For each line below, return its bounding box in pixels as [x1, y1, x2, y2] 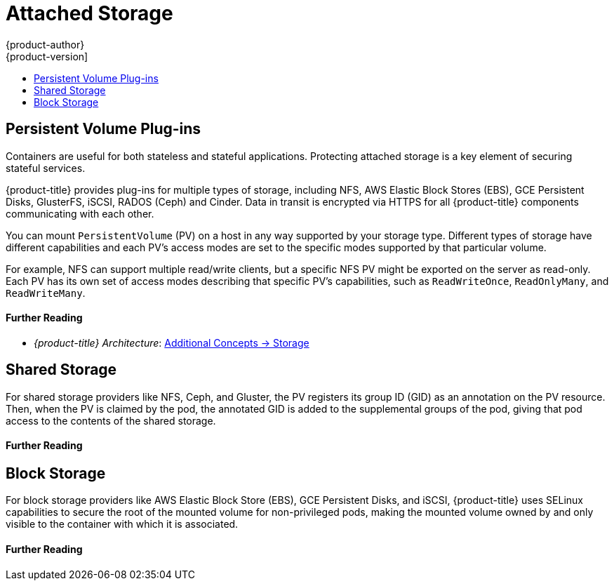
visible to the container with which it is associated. [6, 518, 239, 531]
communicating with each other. [6, 207, 154, 220]
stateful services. [6, 161, 86, 174]
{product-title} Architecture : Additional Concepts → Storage [34, 336, 309, 349]
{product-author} [6, 38, 85, 51]
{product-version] [6, 50, 88, 62]
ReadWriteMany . [6, 286, 86, 299]
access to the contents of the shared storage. [6, 414, 216, 427]
